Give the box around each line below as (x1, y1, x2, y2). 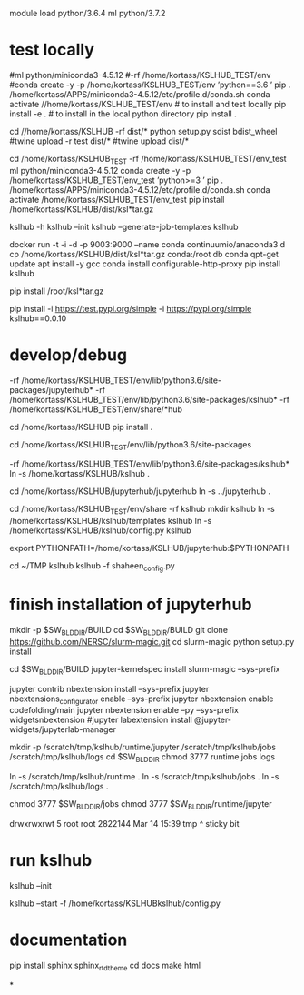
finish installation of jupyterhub (9, 595, 252, 615)
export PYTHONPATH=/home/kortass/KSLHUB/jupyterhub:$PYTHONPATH (9, 543, 289, 554)
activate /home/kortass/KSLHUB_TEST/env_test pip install (9, 194, 225, 205)
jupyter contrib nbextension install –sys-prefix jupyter (9, 683, 210, 694)
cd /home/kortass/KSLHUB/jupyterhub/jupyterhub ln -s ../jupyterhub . (9, 486, 270, 497)
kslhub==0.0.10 (9, 313, 67, 324)
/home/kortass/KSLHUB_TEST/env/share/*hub (9, 404, 183, 415)
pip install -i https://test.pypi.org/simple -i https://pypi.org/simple (9, 303, 252, 314)
